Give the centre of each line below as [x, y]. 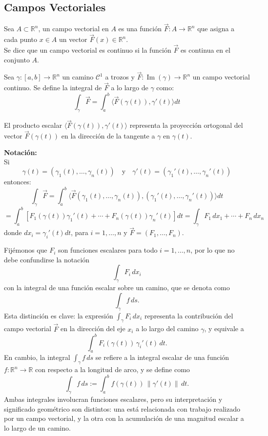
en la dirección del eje [93, 328]
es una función [140, 29]
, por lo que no [213, 250]
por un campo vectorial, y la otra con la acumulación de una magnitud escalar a [124, 418]
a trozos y [120, 77]
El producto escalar [33, 125]
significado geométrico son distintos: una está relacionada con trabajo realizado [122, 408]
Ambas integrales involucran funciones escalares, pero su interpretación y [113, 399]
